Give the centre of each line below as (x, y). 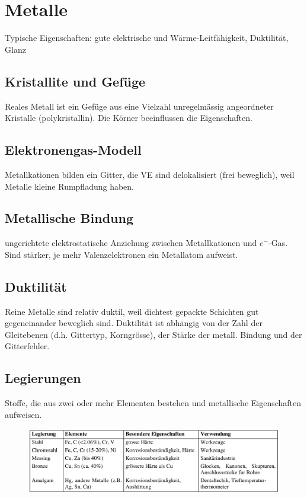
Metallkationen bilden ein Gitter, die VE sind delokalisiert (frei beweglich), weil (150, 174)
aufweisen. (23, 414)
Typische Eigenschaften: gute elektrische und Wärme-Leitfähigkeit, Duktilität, (147, 38)
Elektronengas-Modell (73, 150)
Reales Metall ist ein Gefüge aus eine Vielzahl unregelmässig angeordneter (139, 106)
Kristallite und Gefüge (75, 81)
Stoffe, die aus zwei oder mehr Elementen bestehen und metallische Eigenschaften (153, 403)
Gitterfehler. (27, 346)
